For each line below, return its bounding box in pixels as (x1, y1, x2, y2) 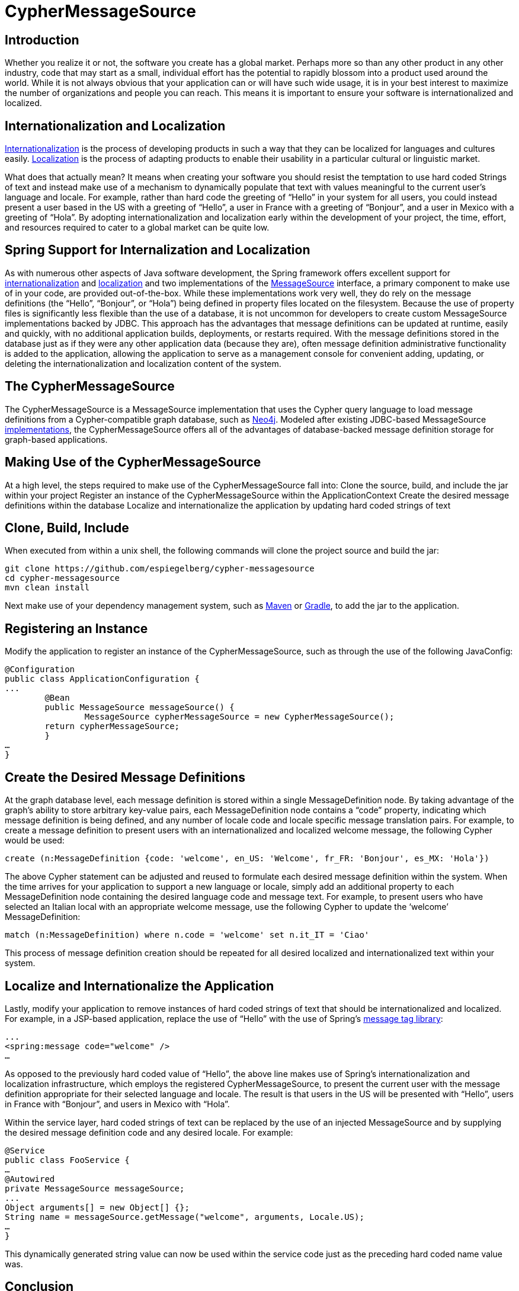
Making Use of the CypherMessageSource (5, 455, 261, 470)
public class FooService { (5, 1155, 130, 1165)
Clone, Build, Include (5, 520, 129, 535)
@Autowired (5, 1174, 55, 1184)
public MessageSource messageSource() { (44, 702, 235, 712)
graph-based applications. (5, 434, 108, 445)
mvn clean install (5, 583, 90, 593)
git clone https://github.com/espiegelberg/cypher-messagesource (5, 564, 315, 574)
